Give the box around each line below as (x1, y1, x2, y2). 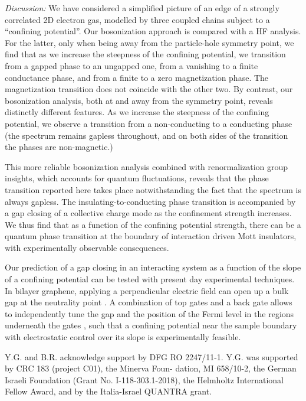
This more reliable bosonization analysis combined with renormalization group (5, 160, 288, 172)
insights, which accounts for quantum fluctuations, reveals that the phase (5, 172, 269, 184)
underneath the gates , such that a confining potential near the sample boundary (5, 319, 297, 331)
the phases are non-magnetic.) (5, 141, 113, 153)
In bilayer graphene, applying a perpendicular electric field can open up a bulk (5, 284, 289, 296)
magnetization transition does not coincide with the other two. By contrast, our (5, 83, 293, 95)
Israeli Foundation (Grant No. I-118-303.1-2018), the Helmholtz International (5, 373, 284, 386)
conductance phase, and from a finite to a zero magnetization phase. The (5, 71, 269, 83)
